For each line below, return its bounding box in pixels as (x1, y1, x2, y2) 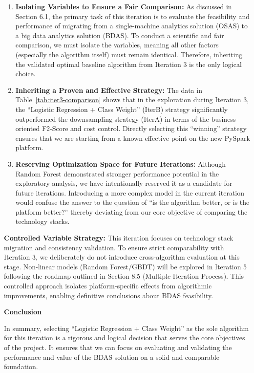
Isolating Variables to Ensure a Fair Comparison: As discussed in (15, 1, 232, 11)
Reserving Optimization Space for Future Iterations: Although (15, 158, 226, 169)
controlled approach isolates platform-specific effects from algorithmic (4, 281, 212, 291)
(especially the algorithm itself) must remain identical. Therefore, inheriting (15, 49, 243, 59)
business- (211, 113, 238, 124)
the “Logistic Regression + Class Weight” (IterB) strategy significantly (15, 104, 228, 114)
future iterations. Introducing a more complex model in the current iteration (15, 187, 245, 197)
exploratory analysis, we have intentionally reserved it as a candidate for (15, 178, 233, 188)
